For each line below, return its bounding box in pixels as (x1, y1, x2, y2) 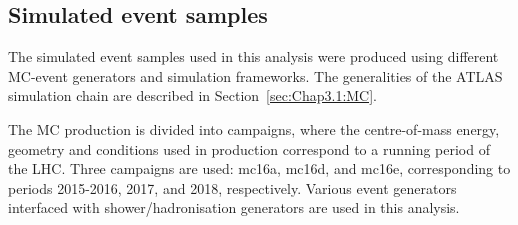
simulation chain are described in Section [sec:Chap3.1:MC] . (8, 85, 378, 106)
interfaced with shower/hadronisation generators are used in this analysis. (8, 197, 460, 218)
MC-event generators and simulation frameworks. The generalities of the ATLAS (8, 65, 503, 86)
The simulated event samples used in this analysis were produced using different (8, 46, 499, 67)
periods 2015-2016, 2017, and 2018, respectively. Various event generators (8, 177, 457, 198)
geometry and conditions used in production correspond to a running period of (8, 138, 490, 159)
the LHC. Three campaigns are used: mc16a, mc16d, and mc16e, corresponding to (8, 158, 511, 179)
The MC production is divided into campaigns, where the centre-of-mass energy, (8, 118, 500, 139)
